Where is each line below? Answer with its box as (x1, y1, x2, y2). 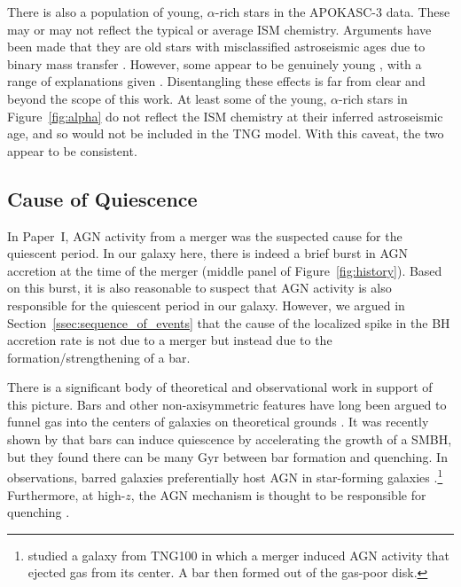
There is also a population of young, (7, 3, 204, 20)
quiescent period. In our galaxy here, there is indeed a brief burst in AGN (7, 244, 409, 262)
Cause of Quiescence (7, 184, 198, 212)
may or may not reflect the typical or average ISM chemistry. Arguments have (7, 20, 432, 38)
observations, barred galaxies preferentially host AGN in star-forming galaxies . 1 (7, 466, 443, 486)
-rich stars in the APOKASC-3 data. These (215, 3, 450, 20)
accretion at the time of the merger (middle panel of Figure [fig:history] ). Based (7, 261, 442, 279)
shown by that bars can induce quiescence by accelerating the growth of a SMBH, (7, 430, 452, 449)
